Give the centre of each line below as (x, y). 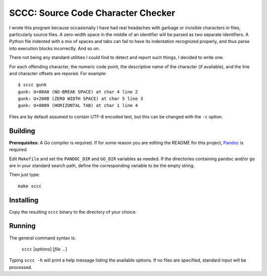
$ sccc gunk (32, 85)
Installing (24, 200)
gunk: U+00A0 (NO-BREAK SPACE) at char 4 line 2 (78, 92)
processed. (21, 267)
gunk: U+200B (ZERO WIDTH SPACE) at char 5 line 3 (81, 99)
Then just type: (24, 175)
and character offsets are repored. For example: (58, 73)
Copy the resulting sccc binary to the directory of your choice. (73, 212)
